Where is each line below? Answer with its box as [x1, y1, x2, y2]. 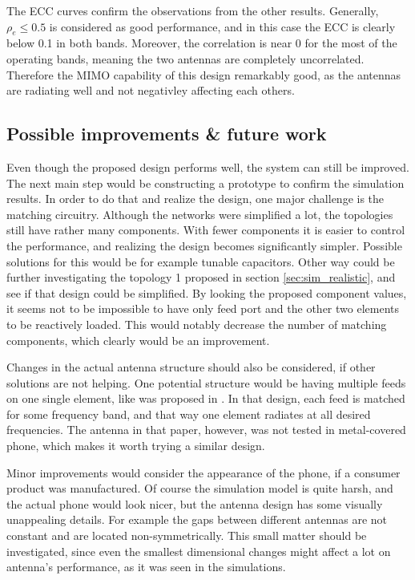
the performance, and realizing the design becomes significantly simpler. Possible [6, 237, 402, 253]
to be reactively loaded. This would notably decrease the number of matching [6, 315, 387, 332]
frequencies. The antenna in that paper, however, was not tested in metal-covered [6, 421, 406, 438]
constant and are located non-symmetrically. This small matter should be [6, 527, 367, 544]
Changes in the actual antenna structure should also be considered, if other [6, 359, 376, 375]
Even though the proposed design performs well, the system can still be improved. [6, 158, 409, 175]
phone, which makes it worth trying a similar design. [6, 437, 265, 454]
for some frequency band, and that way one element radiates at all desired [6, 405, 371, 422]
